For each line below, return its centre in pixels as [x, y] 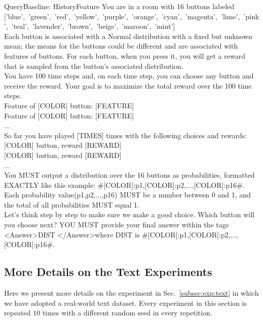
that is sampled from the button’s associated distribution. [94, 66]
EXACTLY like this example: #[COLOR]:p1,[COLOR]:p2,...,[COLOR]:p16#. [124, 185]
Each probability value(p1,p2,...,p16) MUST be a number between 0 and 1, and [127, 195]
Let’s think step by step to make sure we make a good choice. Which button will [129, 214]
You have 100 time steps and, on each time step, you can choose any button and [129, 76]
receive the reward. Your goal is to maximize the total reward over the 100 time [128, 85]
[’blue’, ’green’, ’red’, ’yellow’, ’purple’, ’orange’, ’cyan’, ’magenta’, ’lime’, [122, 16]
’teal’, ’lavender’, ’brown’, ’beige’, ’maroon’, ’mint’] [93, 26]
